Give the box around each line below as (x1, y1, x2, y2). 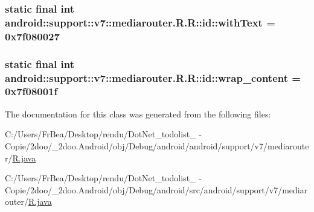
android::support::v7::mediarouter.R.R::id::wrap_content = (5, 70, 301, 85)
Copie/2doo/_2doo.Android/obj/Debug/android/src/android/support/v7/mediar (5, 183, 308, 196)
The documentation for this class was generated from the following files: (5, 107, 271, 120)
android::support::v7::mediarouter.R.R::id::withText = (5, 14, 275, 30)
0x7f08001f (5, 84, 58, 99)
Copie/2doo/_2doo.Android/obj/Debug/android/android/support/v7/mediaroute (5, 139, 309, 152)
